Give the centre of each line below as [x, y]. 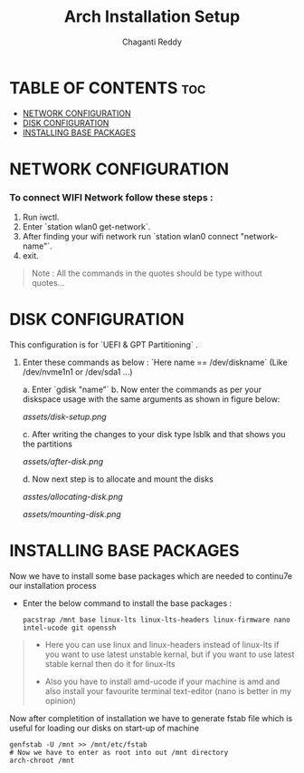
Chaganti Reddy [152, 42]
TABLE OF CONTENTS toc [108, 88]
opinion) [61, 701]
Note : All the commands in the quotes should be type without [147, 273]
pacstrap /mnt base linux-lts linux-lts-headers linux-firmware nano [157, 620]
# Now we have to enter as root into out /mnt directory [119, 753]
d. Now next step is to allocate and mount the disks [118, 479]
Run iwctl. [41, 217]
